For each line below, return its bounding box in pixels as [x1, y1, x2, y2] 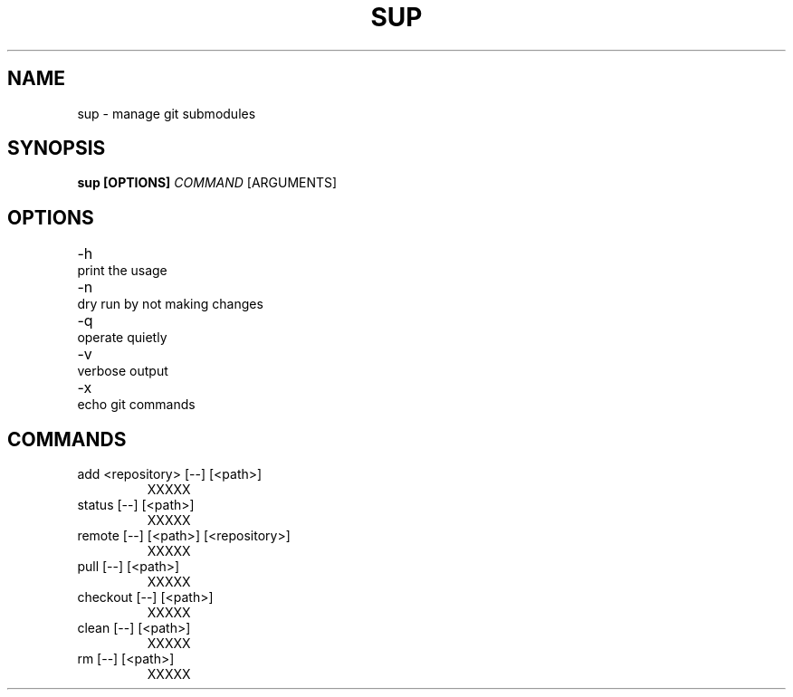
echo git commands [77, 396, 196, 413]
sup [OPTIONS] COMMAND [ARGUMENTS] [77, 175, 338, 191]
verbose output [77, 363, 168, 379]
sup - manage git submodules [77, 105, 256, 121]
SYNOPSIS [7, 137, 106, 160]
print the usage [77, 263, 167, 279]
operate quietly [77, 329, 167, 346]
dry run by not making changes [77, 296, 263, 312]
